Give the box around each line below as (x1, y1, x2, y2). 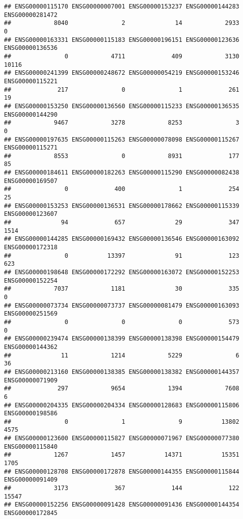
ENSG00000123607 (4, 210, 58, 218)
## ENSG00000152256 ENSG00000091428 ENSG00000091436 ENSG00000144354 (4, 501, 240, 509)
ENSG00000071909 (4, 376, 58, 384)
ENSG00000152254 (4, 277, 58, 284)
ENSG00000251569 (4, 310, 58, 318)
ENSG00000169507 (4, 177, 58, 184)
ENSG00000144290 (4, 111, 58, 118)
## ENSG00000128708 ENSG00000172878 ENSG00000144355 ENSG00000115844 (4, 468, 240, 475)
